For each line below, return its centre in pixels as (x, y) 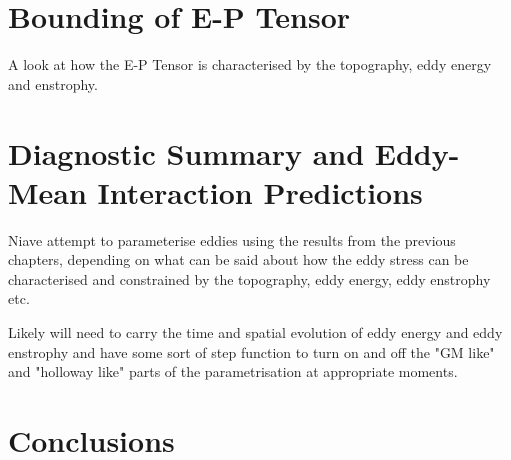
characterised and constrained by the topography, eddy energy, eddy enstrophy (249, 278)
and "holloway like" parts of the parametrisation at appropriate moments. (233, 371)
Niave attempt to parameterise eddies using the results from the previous (232, 239)
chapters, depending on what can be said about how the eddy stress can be (238, 259)
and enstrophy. (53, 83)
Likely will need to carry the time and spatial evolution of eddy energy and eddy (255, 332)
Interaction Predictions (260, 191)
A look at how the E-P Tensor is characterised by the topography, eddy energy (250, 64)
